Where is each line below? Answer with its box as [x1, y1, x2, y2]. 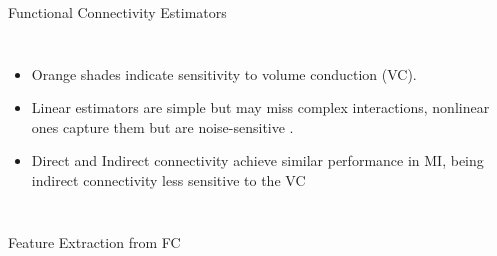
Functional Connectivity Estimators [8, 2, 227, 22]
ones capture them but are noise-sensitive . [31, 116, 294, 137]
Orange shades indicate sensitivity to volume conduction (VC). [31, 63, 417, 84]
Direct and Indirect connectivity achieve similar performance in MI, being [31, 150, 484, 171]
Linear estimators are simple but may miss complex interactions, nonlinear [31, 97, 490, 118]
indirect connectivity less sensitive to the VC [31, 169, 306, 190]
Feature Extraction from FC [8, 231, 181, 252]
